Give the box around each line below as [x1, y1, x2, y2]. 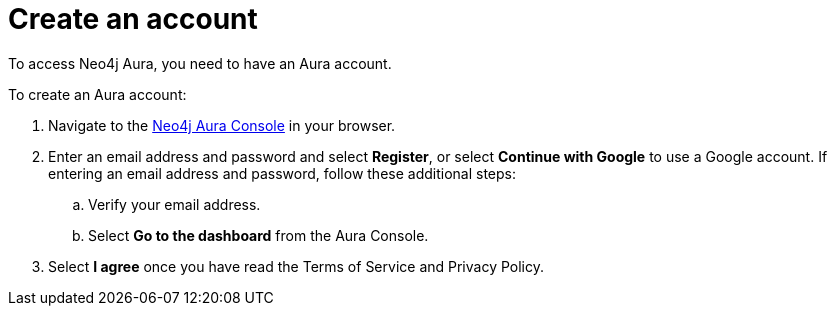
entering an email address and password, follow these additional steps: [48, 164, 517, 182]
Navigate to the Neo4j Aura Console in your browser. [48, 116, 396, 134]
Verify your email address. [88, 195, 261, 213]
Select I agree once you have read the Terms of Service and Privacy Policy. [48, 257, 545, 275]
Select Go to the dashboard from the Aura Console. [88, 226, 429, 244]
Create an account [8, 2, 258, 36]
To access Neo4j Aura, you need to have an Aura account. [8, 54, 392, 72]
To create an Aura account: [8, 85, 187, 103]
